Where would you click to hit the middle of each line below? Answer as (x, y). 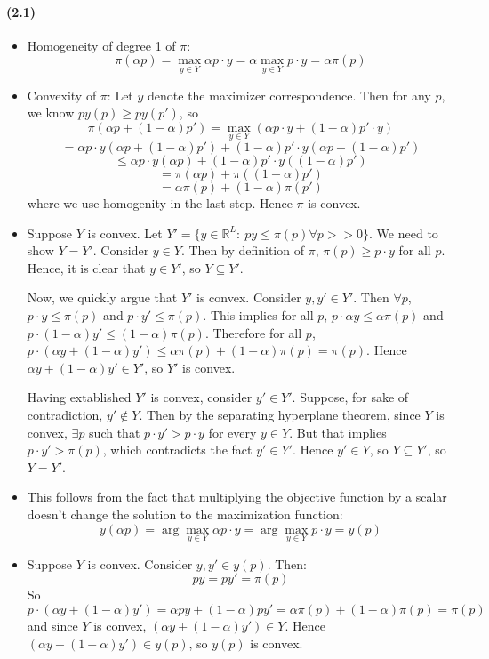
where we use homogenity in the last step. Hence (160, 203)
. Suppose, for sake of (350, 397)
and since (52, 625)
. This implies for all (258, 314)
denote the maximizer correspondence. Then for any (289, 95)
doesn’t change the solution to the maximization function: (185, 514)
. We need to (404, 233)
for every (232, 432)
